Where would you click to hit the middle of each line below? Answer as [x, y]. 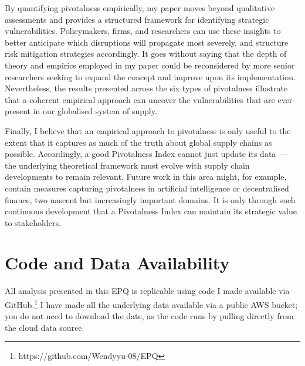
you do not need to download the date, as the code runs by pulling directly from [149, 316]
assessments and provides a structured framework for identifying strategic [137, 19]
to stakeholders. [33, 222]
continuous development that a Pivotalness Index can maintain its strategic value [151, 211]
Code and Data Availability [117, 263]
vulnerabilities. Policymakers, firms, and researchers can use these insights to [143, 31]
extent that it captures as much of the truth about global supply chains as [138, 142]
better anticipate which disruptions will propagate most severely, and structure [147, 42]
